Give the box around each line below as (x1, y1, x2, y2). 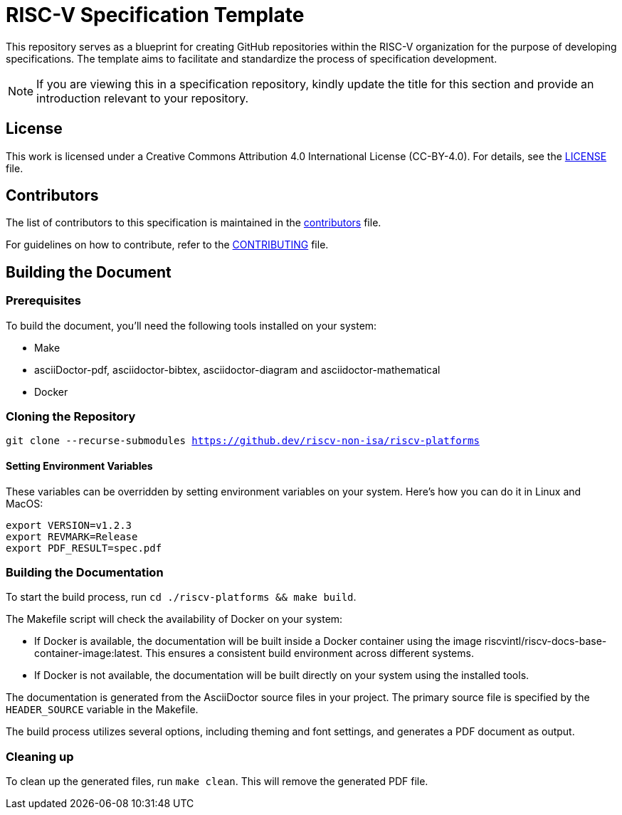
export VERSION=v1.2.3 (6, 519, 132, 531)
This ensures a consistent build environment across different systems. (145, 647, 474, 660)
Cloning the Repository (6, 409, 136, 424)
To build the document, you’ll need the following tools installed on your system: (6, 319, 377, 332)
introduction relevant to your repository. (36, 90, 249, 105)
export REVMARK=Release (6, 530, 138, 542)
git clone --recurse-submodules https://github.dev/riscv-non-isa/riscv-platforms (6, 435, 480, 447)
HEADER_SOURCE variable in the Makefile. (6, 703, 199, 716)
